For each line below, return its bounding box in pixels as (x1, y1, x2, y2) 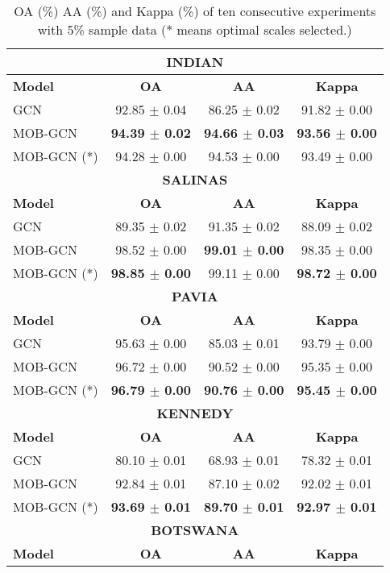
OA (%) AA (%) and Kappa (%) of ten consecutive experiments (14, 2, 376, 20)
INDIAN (166, 52, 224, 71)
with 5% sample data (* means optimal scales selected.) (38, 20, 352, 39)
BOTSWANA (151, 521, 239, 539)
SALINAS (162, 170, 228, 189)
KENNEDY (156, 404, 234, 422)
